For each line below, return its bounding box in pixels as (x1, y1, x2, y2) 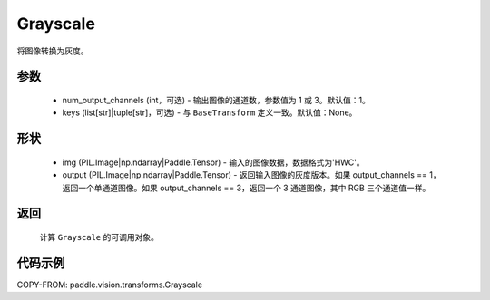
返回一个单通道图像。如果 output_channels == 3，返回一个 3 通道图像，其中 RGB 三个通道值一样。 (62, 182, 431, 193)
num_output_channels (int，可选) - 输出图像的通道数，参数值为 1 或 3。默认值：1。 (62, 94, 371, 105)
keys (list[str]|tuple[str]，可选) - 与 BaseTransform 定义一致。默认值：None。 (62, 107, 358, 118)
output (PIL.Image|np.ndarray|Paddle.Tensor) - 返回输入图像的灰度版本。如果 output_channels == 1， (62, 169, 441, 180)
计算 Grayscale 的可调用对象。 (39, 231, 159, 242)
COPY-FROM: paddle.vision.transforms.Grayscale (16, 279, 203, 290)
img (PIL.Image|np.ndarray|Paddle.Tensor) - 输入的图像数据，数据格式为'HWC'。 (62, 157, 365, 168)
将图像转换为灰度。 (16, 45, 89, 56)
